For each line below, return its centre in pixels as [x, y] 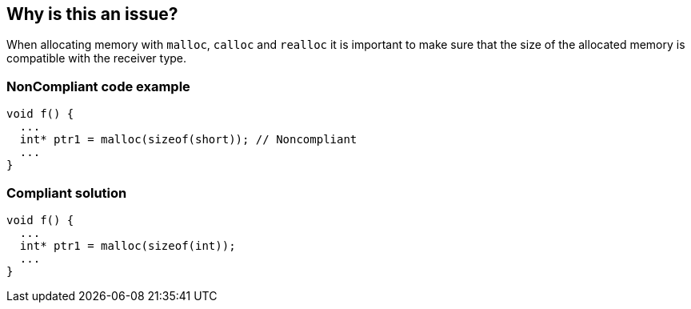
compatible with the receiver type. [97, 58]
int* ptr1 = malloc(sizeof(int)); [128, 245]
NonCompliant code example [98, 86]
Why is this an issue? [92, 14]
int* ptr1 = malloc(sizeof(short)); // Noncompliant [188, 140]
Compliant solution [67, 193]
